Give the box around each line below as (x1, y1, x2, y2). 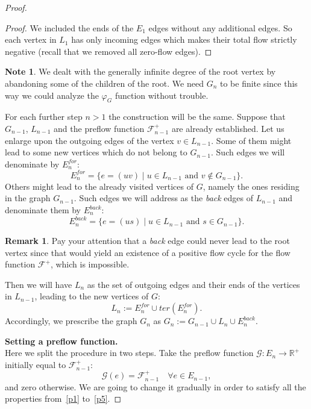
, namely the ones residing (203, 180, 300, 192)
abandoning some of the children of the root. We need (5, 76, 204, 89)
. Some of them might (211, 134, 292, 146)
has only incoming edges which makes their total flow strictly (71, 33, 297, 46)
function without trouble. (115, 89, 209, 101)
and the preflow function (54, 122, 145, 134)
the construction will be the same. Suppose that (108, 110, 286, 123)
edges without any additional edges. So (148, 21, 292, 34)
